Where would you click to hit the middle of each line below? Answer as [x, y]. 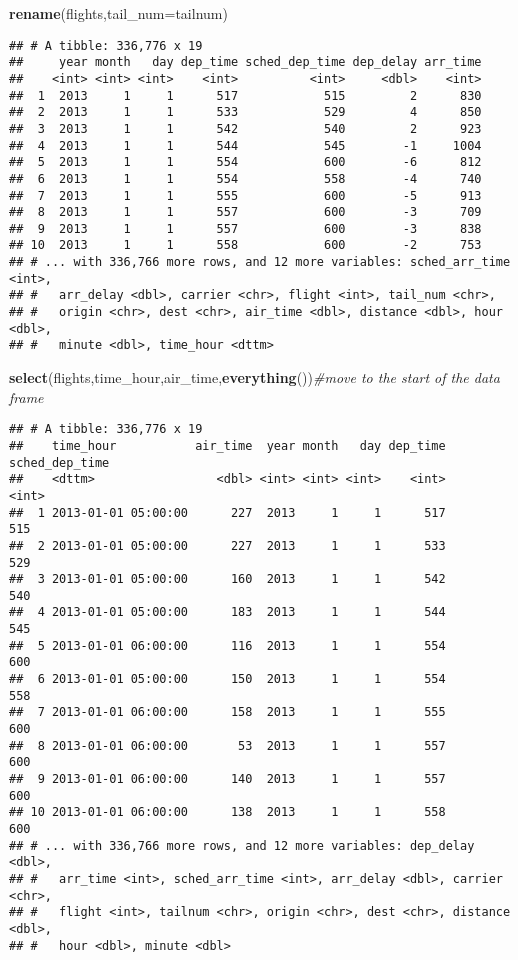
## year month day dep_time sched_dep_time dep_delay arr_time [245, 62]
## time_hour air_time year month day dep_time [227, 445]
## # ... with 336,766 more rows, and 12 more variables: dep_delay [242, 845]
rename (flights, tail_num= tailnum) [118, 13]
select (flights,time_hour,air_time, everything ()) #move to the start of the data [254, 377]
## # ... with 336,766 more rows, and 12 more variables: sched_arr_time [260, 262]
